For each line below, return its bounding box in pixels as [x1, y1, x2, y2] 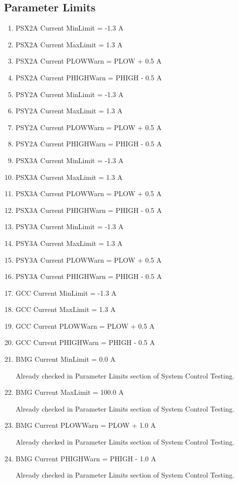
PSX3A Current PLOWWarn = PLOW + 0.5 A [15, 188, 162, 199]
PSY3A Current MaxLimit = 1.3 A [15, 238, 123, 248]
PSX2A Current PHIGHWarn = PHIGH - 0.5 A [15, 72, 162, 82]
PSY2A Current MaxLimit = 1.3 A [15, 105, 123, 116]
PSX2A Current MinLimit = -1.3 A [15, 23, 124, 33]
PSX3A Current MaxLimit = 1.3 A [15, 172, 123, 182]
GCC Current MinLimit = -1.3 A [15, 287, 117, 298]
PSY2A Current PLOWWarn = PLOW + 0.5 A [15, 122, 162, 132]
